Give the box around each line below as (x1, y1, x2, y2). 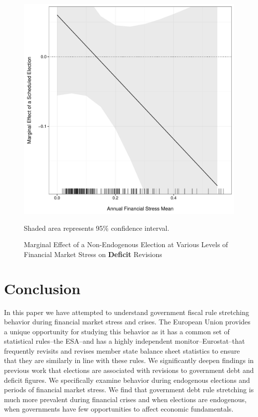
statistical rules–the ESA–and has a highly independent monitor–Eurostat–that (4, 336, 245, 346)
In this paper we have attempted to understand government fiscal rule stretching (4, 307, 249, 317)
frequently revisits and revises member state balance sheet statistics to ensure (4, 345, 240, 356)
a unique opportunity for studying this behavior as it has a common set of (4, 326, 230, 336)
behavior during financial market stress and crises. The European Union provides (4, 316, 251, 327)
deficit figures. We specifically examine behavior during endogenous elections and (4, 374, 250, 385)
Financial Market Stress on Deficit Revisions (24, 249, 162, 259)
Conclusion (4, 278, 81, 298)
